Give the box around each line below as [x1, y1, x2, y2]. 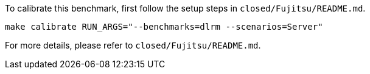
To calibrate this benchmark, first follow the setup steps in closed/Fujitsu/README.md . [5, 3, 366, 13]
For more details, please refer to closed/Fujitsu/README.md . [5, 40, 261, 50]
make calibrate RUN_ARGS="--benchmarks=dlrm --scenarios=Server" [5, 22, 323, 32]
